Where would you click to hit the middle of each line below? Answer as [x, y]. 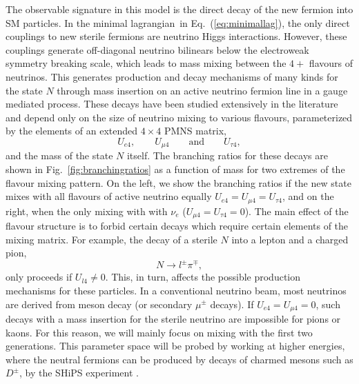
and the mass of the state [59, 155]
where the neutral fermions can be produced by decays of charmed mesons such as [179, 359]
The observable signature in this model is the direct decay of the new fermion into [179, 9]
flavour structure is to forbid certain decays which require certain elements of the [177, 226]
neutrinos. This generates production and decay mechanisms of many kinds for [172, 76]
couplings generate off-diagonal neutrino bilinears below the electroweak [157, 49]
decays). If [232, 304]
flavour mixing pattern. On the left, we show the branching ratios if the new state [178, 182]
